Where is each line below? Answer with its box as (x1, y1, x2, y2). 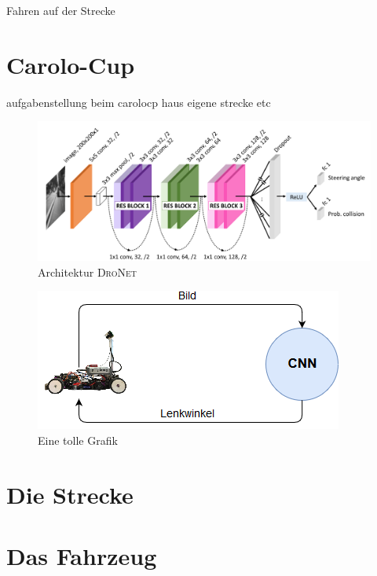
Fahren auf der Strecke (6, 2, 115, 18)
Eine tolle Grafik (38, 431, 118, 448)
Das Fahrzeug (6, 540, 157, 572)
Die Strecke (6, 478, 134, 510)
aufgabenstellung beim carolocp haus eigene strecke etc (6, 94, 271, 110)
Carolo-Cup (6, 48, 135, 80)
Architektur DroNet (38, 263, 137, 280)
